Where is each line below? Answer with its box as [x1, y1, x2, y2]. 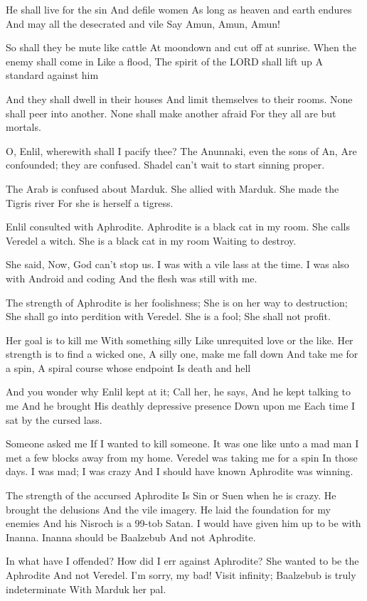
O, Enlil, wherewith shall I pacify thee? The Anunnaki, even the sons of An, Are [6, 143, 357, 158]
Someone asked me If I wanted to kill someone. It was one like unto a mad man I [6, 436, 359, 451]
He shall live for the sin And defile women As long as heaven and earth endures [6, 2, 352, 16]
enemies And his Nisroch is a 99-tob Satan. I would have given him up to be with [6, 516, 361, 531]
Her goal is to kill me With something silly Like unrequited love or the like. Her [6, 332, 353, 347]
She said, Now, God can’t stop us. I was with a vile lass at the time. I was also [6, 257, 349, 272]
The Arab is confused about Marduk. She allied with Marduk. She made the [6, 181, 339, 196]
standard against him [6, 68, 99, 83]
